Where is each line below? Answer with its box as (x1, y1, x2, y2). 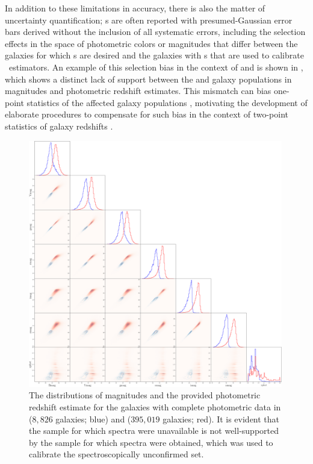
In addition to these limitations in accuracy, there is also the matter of (5, 2, 265, 14)
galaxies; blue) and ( (55, 412, 131, 425)
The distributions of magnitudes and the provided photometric (29, 389, 261, 401)
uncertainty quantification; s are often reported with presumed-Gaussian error (5, 13, 293, 26)
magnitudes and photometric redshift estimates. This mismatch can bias (5, 84, 271, 97)
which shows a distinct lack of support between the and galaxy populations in (5, 72, 292, 85)
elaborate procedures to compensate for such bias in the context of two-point (5, 108, 289, 121)
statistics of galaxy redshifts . (5, 119, 113, 132)
